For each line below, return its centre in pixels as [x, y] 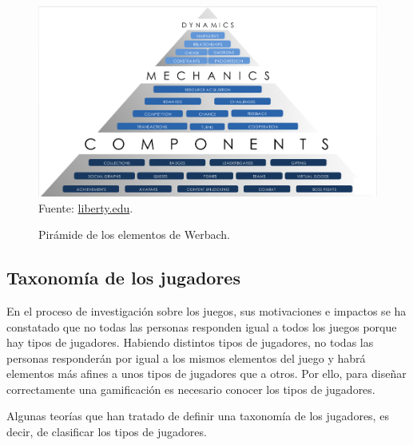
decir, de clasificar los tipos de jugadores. [107, 432]
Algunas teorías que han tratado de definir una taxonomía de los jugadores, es [198, 416]
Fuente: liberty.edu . [86, 207]
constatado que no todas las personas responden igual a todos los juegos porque [202, 326]
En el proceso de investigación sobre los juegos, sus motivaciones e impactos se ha [206, 310]
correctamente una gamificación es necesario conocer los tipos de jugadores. [191, 389]
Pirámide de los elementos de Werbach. [134, 234]
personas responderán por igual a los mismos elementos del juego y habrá [186, 358]
